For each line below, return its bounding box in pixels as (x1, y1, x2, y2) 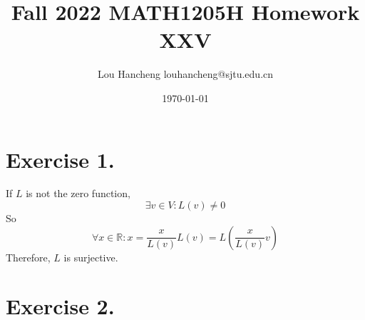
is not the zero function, (26, 186, 130, 201)
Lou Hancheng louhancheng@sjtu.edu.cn (97, 66, 274, 81)
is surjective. (63, 249, 118, 264)
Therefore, (6, 249, 51, 264)
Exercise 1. (6, 144, 115, 174)
